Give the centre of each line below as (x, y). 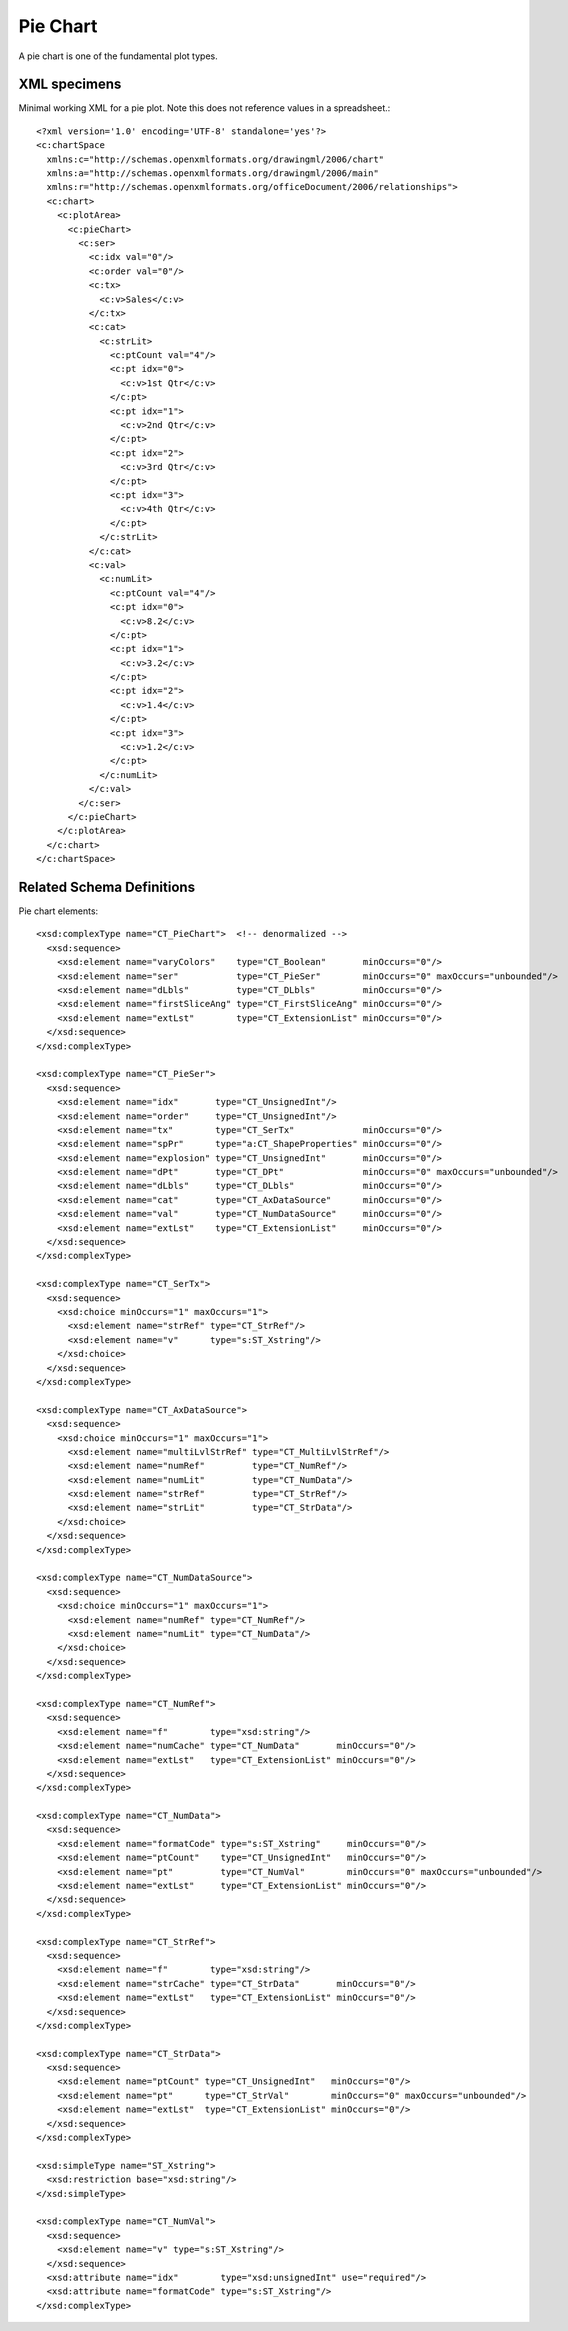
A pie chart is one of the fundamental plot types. (118, 56)
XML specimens (70, 84)
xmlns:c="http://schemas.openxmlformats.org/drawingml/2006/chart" (215, 159)
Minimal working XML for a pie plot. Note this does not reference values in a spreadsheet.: (204, 108)
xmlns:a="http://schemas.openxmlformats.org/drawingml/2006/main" (212, 173)
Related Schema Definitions (106, 886)
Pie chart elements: (58, 911)
